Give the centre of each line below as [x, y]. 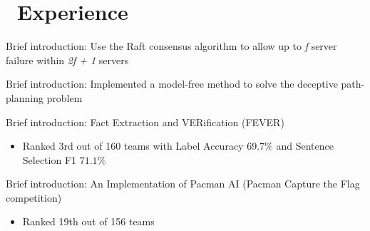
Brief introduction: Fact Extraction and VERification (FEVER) [145, 122]
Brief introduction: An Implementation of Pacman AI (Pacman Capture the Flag [183, 184]
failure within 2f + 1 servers [67, 60]
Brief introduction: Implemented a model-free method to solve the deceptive [172, 84]
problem [65, 97]
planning [25, 97]
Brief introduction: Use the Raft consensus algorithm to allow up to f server [171, 46]
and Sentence [305, 146]
